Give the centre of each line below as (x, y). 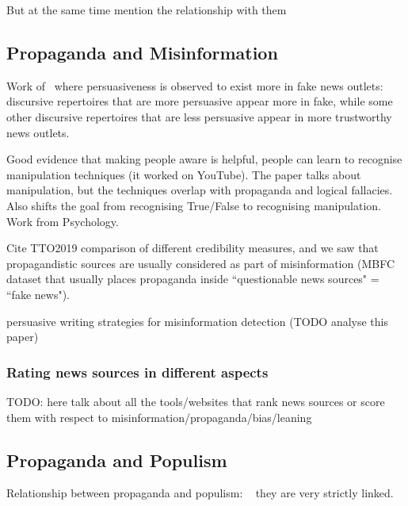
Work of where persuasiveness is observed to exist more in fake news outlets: (195, 85)
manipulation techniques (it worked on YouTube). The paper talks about (184, 174)
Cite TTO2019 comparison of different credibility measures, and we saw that (193, 248)
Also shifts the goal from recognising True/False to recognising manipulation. (194, 205)
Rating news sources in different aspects (137, 372)
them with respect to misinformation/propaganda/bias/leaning (159, 417)
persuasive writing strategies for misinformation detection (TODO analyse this (197, 321)
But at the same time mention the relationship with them (147, 10)
